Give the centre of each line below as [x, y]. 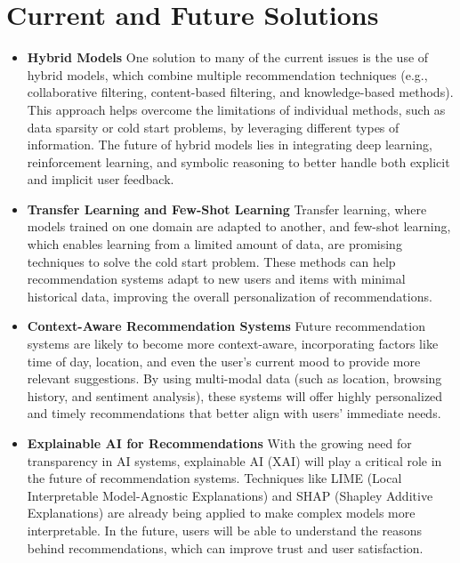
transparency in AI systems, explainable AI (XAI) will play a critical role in [234, 460]
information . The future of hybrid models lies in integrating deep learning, [230, 145]
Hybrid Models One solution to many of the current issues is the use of [228, 57]
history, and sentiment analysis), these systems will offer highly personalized [235, 395]
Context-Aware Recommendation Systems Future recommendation [226, 326]
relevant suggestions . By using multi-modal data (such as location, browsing [234, 378]
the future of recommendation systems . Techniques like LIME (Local [214, 478]
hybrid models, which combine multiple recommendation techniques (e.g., [227, 74]
